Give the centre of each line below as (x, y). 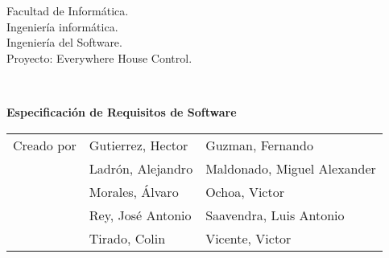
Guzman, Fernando (259, 145)
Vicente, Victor (248, 238)
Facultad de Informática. (68, 10)
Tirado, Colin (127, 238)
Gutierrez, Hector (139, 145)
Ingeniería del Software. (64, 42)
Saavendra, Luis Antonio (275, 215)
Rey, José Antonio (140, 215)
